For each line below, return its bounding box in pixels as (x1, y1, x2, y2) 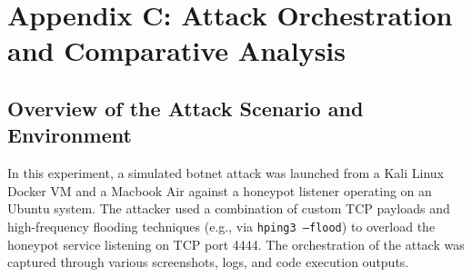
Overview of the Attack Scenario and (7, 94, 364, 122)
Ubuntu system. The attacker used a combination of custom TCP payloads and (7, 199, 450, 218)
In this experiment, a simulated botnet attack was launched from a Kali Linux (7, 163, 445, 183)
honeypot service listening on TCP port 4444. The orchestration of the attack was (7, 234, 465, 253)
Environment (7, 121, 132, 149)
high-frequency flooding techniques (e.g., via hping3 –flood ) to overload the (7, 216, 436, 235)
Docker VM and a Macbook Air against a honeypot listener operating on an (7, 181, 432, 200)
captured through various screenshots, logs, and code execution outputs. (7, 252, 409, 272)
